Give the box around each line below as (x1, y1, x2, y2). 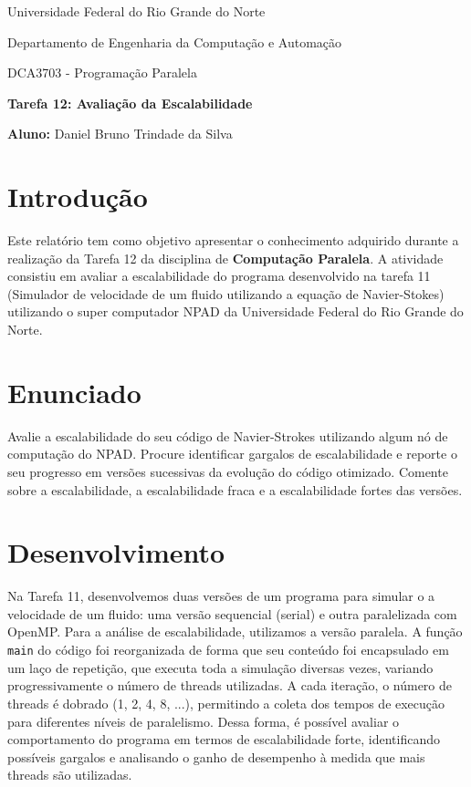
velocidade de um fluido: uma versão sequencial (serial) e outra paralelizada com (7, 604, 457, 623)
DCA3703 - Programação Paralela (7, 63, 197, 82)
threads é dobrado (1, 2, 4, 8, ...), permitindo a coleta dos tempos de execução (7, 693, 445, 712)
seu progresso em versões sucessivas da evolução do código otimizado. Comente (7, 461, 448, 481)
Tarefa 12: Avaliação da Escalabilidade (7, 93, 253, 112)
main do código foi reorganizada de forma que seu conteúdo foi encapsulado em (7, 640, 449, 659)
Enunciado (7, 373, 141, 410)
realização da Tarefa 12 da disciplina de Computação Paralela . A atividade (7, 248, 444, 267)
